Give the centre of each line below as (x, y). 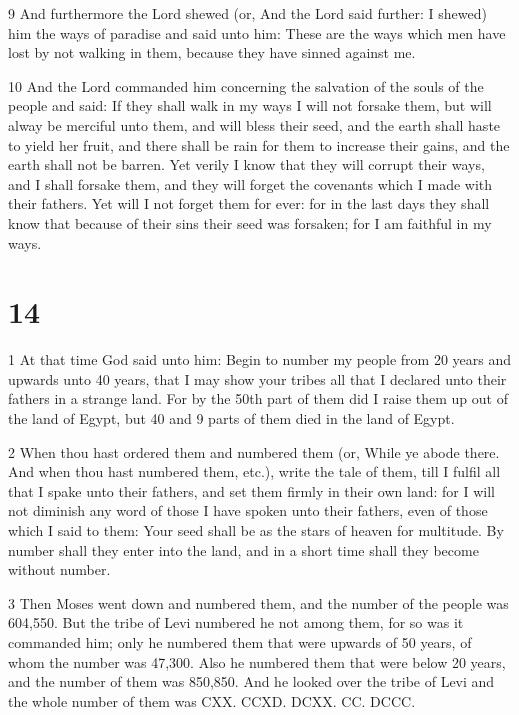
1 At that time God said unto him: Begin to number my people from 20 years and (259, 359)
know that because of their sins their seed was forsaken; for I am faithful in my (250, 222)
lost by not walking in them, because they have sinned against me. (212, 52)
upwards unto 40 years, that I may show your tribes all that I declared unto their (257, 378)
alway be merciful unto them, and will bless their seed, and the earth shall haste (254, 124)
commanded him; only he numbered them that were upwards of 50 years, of (240, 641)
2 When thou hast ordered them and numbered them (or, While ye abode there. (254, 451)
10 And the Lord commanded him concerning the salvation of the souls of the (246, 85)
